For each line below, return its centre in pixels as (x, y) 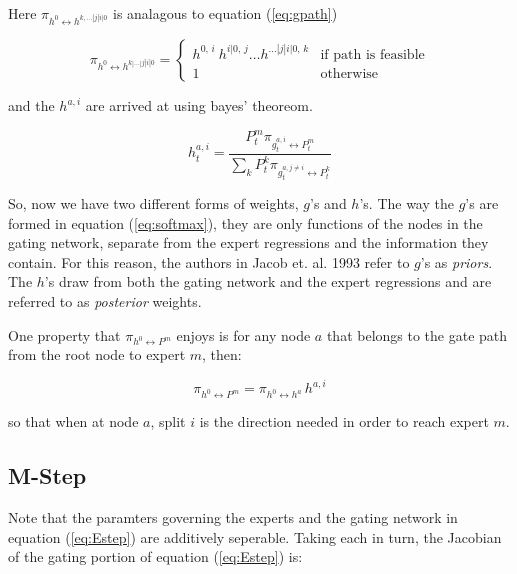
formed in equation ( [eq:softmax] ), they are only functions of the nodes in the (245, 222)
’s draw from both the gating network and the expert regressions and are (268, 281)
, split (168, 421)
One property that (64, 334)
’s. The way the (406, 202)
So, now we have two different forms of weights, (153, 202)
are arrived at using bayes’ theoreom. (199, 105)
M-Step (47, 475)
